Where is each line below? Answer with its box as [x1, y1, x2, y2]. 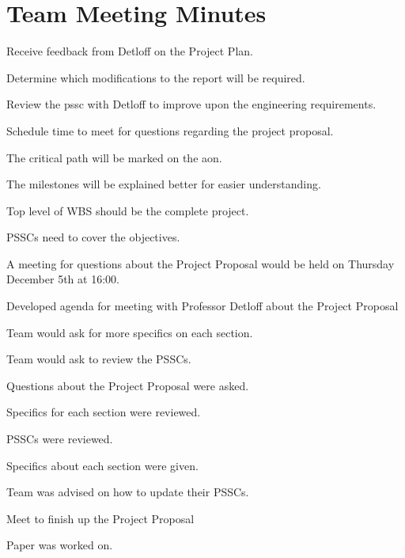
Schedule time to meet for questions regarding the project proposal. [6, 122, 334, 139]
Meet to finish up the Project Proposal [6, 510, 195, 526]
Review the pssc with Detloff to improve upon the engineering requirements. [6, 96, 377, 112]
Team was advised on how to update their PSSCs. [6, 484, 249, 500]
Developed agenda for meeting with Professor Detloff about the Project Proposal [6, 298, 399, 314]
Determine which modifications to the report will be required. [6, 69, 305, 85]
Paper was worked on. [6, 537, 113, 553]
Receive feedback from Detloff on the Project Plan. [6, 43, 253, 59]
